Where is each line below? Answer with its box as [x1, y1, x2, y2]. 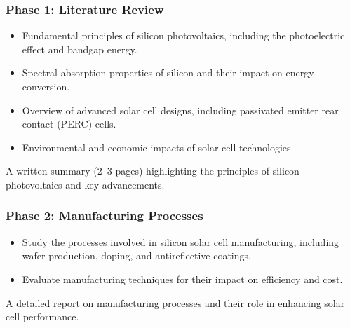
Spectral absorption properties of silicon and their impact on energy [22, 65, 314, 80]
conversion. [22, 79, 70, 93]
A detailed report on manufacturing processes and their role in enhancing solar [6, 295, 345, 310]
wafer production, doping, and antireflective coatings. [22, 248, 251, 263]
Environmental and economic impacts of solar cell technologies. [22, 139, 294, 154]
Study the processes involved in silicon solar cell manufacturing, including [22, 234, 339, 249]
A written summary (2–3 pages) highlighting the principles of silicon [6, 163, 299, 178]
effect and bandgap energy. [22, 41, 137, 56]
